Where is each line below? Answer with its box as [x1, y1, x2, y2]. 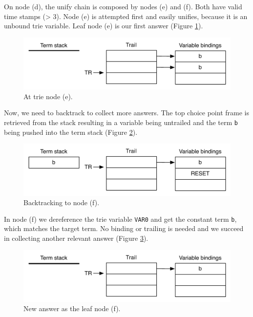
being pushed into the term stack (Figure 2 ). [4, 127, 138, 137]
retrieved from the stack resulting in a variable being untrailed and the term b [4, 117, 238, 127]
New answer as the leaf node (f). [23, 303, 121, 314]
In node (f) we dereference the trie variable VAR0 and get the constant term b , [4, 213, 237, 224]
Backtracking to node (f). [23, 197, 100, 208]
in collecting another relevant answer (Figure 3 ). [4, 232, 148, 243]
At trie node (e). [23, 91, 73, 101]
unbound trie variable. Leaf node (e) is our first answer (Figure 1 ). [4, 21, 203, 31]
